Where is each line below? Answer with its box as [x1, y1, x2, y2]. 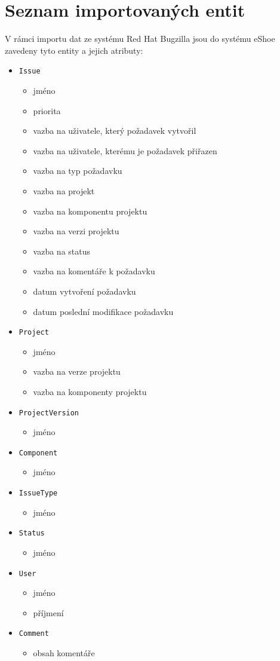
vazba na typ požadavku [33, 164, 122, 177]
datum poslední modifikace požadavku [33, 305, 174, 317]
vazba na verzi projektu [33, 225, 119, 237]
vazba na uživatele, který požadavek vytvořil [33, 124, 196, 137]
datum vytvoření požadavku [33, 284, 136, 297]
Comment [19, 629, 49, 638]
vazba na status [33, 244, 91, 257]
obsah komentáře [33, 647, 95, 659]
